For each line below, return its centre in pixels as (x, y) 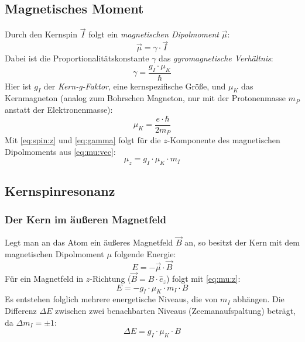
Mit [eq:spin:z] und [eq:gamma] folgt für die (83, 140)
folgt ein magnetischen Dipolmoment (154, 34)
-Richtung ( (110, 278)
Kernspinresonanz (60, 190)
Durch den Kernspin (41, 34)
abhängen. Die (259, 299)
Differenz (21, 310)
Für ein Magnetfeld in (44, 278)
